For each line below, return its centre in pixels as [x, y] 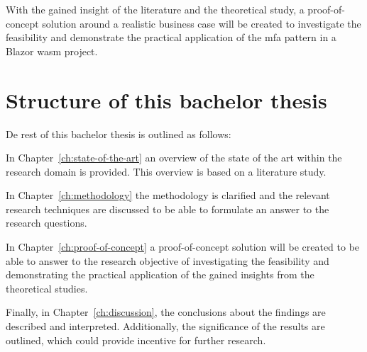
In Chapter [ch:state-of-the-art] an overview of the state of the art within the [174, 158]
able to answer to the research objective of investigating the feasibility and [168, 260]
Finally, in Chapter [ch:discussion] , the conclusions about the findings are [166, 312]
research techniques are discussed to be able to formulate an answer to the [168, 209]
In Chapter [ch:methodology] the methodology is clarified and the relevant [168, 195]
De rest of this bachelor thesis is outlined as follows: [119, 134]
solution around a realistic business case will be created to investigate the [202, 23]
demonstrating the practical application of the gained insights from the [160, 274]
